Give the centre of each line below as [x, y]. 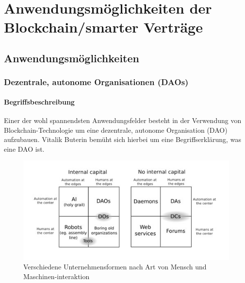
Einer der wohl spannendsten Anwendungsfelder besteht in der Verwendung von [123, 120]
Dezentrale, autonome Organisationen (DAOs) [96, 82]
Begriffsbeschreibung [39, 101]
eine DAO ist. [24, 149]
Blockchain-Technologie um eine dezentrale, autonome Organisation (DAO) [116, 130]
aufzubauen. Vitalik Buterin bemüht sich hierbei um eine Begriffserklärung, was [122, 139]
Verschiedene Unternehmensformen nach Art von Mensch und [115, 267]
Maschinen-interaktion [57, 276]
